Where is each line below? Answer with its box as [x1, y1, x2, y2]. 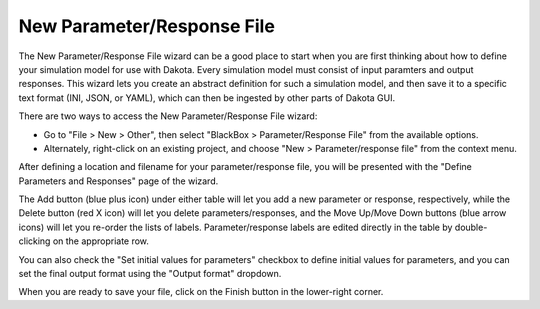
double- [454, 221, 488, 233]
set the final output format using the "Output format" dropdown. [18, 268, 282, 280]
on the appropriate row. [52, 235, 150, 247]
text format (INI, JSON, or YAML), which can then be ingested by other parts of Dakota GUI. [18, 91, 395, 104]
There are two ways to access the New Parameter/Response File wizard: [18, 110, 318, 122]
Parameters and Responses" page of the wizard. [18, 175, 219, 187]
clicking [18, 235, 51, 247]
